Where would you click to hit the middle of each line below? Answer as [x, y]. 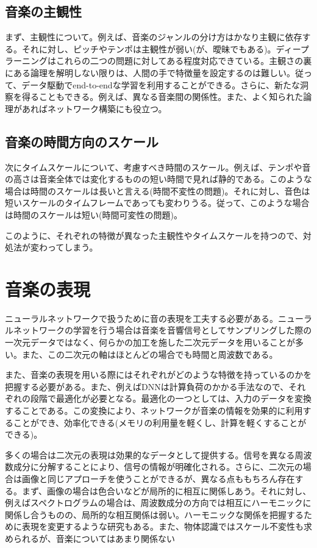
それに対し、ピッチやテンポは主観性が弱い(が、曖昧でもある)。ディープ [165, 48]
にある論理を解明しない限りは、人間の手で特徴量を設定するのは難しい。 [150, 72]
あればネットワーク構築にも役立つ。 [94, 108]
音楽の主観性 [43, 11]
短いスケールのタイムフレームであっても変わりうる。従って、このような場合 [157, 203]
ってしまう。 [73, 247]
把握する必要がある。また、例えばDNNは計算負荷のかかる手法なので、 [147, 386]
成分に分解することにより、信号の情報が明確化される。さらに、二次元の [158, 467]
